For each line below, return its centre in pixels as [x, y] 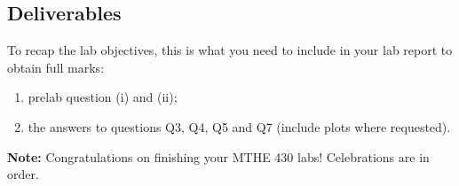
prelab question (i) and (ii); [103, 97]
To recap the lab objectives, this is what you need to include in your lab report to [230, 50]
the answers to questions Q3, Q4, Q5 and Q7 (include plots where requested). [239, 126]
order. [23, 174]
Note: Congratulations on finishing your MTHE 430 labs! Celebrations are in [218, 156]
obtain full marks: [56, 67]
